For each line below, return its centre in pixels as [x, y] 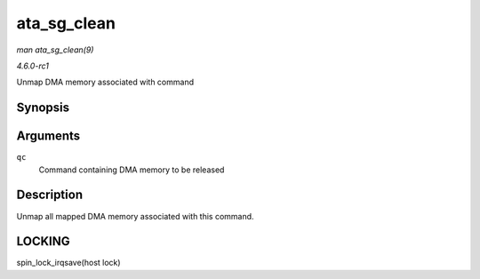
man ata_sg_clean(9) [55, 50]
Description [50, 195]
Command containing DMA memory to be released [132, 170]
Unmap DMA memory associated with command [105, 82]
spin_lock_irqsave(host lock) [68, 263]
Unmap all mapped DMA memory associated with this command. [135, 216]
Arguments [48, 136]
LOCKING [43, 241]
